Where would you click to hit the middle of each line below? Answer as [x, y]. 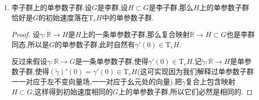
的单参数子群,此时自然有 [95, 44]
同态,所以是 [30, 44]
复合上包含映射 [211, 81]
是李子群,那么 [171, 7]
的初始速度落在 [63, 17]
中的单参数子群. [128, 17]
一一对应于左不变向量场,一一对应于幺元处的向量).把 [97, 81]
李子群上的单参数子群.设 [52, 7]
